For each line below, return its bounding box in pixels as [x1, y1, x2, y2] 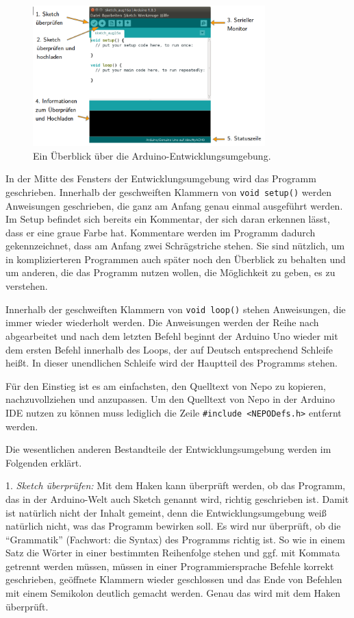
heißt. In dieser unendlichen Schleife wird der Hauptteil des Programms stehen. [5, 356, 338, 370]
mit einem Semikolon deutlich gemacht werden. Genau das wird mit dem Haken [5, 586, 341, 600]
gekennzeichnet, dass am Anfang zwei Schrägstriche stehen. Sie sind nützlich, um [5, 238, 345, 253]
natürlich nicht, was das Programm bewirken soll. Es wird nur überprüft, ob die [5, 519, 341, 533]
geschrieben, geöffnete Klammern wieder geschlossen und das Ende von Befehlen [5, 572, 342, 586]
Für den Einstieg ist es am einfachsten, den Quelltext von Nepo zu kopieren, [5, 378, 326, 393]
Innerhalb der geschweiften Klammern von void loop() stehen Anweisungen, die [5, 301, 346, 316]
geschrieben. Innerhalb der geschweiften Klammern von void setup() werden [5, 184, 331, 199]
